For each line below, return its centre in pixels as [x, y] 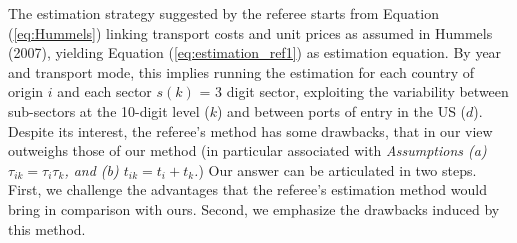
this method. [47, 228]
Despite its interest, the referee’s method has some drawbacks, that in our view [250, 130]
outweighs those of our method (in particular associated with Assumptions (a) [247, 150]
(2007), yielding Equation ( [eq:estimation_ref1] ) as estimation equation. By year [255, 52]
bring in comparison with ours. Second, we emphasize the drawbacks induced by [254, 208]
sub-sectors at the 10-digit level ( [109, 110]
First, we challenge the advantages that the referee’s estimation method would [247, 189]
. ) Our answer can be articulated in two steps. [335, 169]
